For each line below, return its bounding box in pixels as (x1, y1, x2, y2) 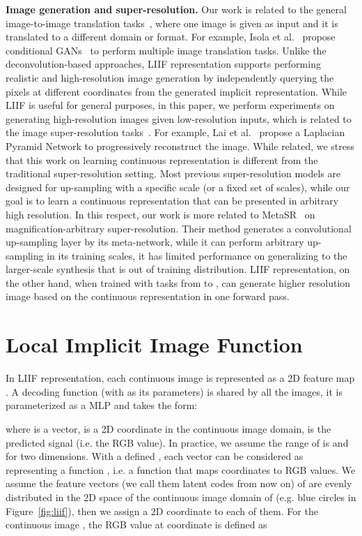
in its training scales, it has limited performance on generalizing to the (47, 248, 347, 262)
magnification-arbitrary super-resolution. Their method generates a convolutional (6, 221, 352, 235)
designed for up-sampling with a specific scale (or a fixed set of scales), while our (6, 179, 350, 194)
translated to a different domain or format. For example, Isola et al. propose (6, 29, 336, 44)
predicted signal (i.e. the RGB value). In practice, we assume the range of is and (6, 435, 349, 449)
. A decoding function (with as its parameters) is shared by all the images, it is (6, 384, 343, 399)
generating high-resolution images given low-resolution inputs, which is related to (6, 111, 352, 126)
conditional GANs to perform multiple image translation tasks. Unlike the (6, 43, 326, 57)
